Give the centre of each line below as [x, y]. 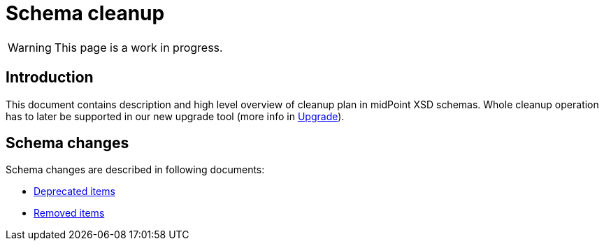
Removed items [69, 213]
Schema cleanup [85, 13]
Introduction [50, 78]
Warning [30, 47]
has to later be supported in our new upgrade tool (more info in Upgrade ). [175, 116]
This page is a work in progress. [138, 47]
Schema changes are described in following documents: [135, 170]
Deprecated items [74, 191]
